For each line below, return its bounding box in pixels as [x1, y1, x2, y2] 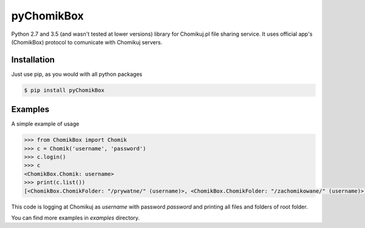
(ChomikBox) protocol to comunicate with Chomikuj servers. [11, 38, 162, 45]
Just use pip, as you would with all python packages [11, 70, 142, 78]
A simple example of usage [11, 120, 80, 127]
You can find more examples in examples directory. [11, 214, 140, 221]
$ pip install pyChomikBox [24, 87, 105, 93]
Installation [11, 55, 55, 65]
